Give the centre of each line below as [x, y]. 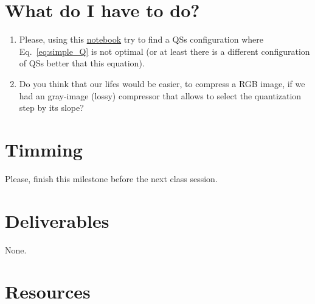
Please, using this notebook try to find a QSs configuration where [141, 39]
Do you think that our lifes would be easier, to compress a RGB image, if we [162, 83]
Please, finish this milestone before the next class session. [111, 178]
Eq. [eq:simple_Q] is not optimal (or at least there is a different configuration [164, 51]
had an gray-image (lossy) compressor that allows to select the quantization [160, 95]
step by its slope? [51, 108]
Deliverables [57, 220]
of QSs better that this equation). [82, 63]
